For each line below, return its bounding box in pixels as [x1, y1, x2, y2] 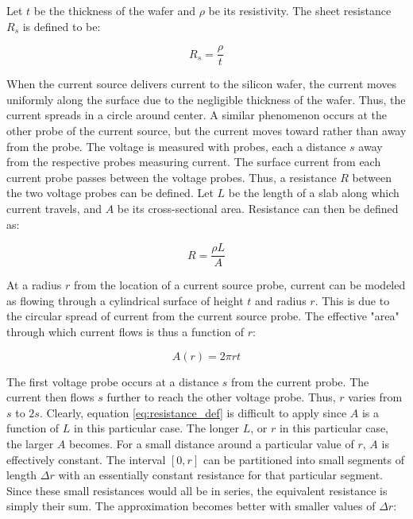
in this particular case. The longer [74, 420, 239, 436]
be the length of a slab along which [228, 184, 399, 201]
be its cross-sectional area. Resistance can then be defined [117, 200, 399, 216]
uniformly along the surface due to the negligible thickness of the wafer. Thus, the [6, 91, 406, 107]
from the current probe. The [231, 373, 369, 389]
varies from [348, 389, 403, 405]
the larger [6, 436, 54, 451]
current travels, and [6, 200, 102, 216]
